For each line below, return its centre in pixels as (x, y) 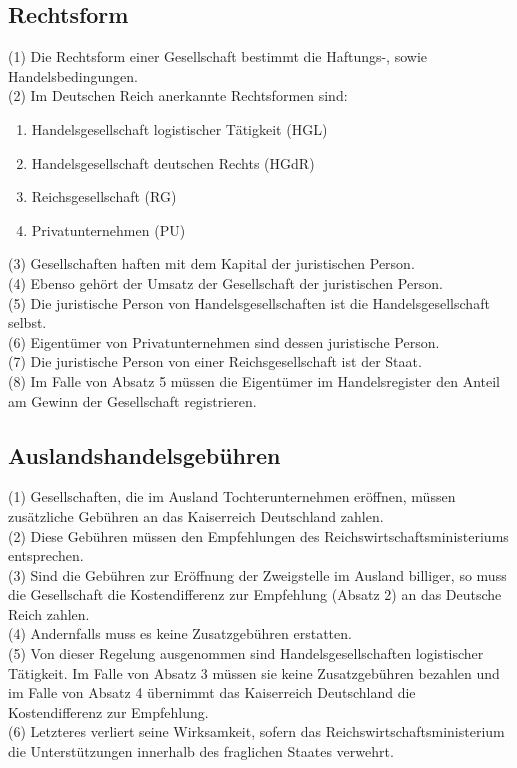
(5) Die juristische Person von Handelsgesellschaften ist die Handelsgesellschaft (249, 302)
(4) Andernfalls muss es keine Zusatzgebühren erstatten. (180, 633)
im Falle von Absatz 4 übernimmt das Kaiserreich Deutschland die (212, 692)
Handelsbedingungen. (73, 75)
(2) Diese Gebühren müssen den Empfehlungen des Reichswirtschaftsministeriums (258, 535)
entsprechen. (46, 555)
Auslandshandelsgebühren (144, 454)
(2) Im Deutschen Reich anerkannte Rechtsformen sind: (178, 95)
